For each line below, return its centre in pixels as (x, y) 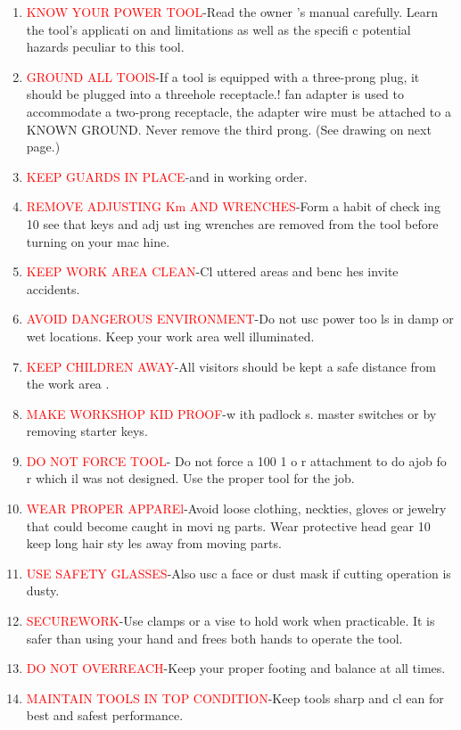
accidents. (53, 288)
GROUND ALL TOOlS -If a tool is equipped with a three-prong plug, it (223, 76)
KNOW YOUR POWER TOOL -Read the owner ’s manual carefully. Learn (232, 12)
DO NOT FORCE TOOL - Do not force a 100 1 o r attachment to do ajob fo (236, 460)
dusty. (43, 591)
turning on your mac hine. (98, 241)
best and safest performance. (105, 715)
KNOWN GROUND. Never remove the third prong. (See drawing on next (229, 129)
